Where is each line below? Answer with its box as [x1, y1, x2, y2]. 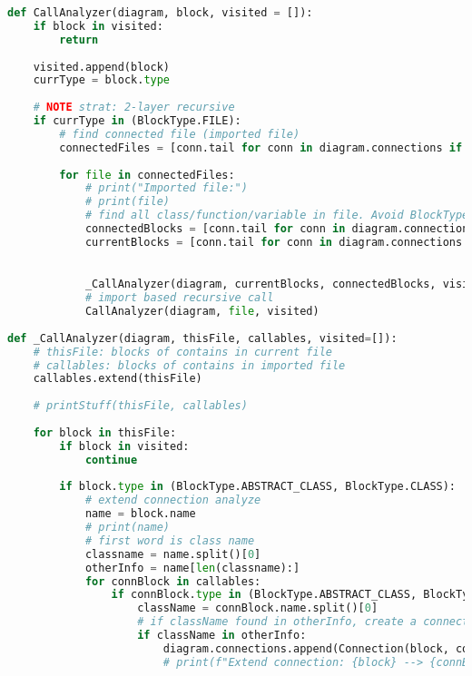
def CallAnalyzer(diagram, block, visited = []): [7, 6, 313, 19]
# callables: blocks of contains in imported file [33, 358, 346, 372]
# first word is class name [84, 534, 255, 547]
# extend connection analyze [84, 494, 261, 507]
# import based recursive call [84, 291, 274, 305]
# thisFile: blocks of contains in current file [33, 345, 332, 358]
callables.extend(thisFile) [33, 372, 202, 386]
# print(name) [84, 521, 170, 534]
